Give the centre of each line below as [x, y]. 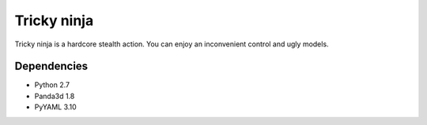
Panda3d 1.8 [55, 96]
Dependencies [51, 66]
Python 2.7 [52, 85]
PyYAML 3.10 [55, 107]
